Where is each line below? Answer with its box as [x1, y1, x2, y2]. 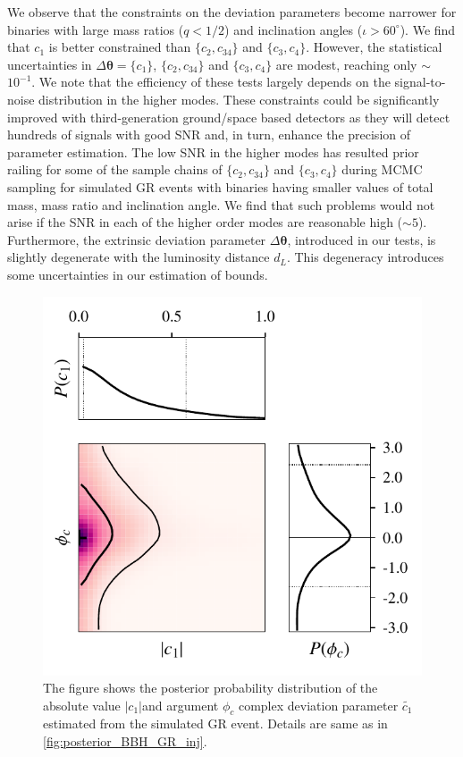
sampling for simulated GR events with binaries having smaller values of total [7, 177, 434, 196]
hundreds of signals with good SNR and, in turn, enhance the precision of [7, 125, 411, 144]
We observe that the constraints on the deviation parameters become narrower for [7, 3, 457, 21]
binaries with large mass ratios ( [7, 20, 184, 38]
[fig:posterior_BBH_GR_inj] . [43, 732, 207, 751]
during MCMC [341, 160, 423, 179]
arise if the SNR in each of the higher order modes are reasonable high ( [7, 213, 403, 231]
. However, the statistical [306, 38, 442, 56]
